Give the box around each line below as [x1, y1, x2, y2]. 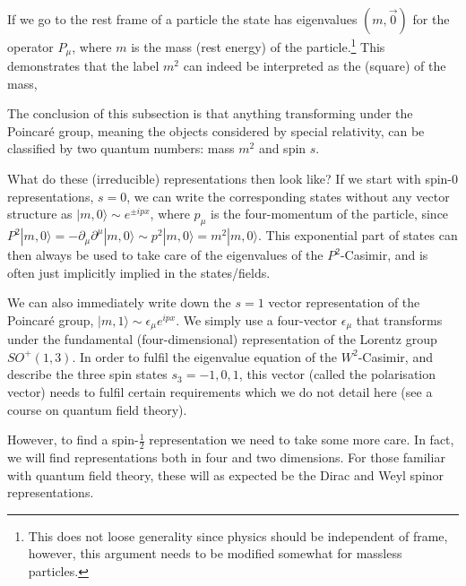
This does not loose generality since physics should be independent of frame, [28, 526, 448, 545]
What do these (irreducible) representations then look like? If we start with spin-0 [7, 169, 459, 188]
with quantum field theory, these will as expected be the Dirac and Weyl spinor [7, 465, 444, 484]
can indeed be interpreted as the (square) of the [183, 56, 446, 75]
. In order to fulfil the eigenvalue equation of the [72, 347, 338, 366]
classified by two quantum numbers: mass [7, 139, 235, 158]
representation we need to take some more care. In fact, [149, 430, 454, 449]
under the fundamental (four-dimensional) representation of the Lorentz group [7, 330, 437, 349]
